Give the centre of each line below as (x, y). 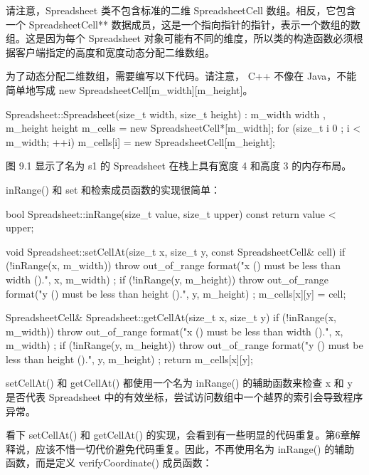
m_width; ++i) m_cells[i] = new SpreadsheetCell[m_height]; (140, 141)
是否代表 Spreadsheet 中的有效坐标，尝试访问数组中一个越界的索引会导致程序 (184, 397)
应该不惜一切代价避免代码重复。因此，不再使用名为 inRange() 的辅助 (195, 448)
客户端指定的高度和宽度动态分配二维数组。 (115, 52)
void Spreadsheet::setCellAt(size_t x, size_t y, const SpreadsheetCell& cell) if (176, 251)
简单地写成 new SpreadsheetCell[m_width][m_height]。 (129, 89)
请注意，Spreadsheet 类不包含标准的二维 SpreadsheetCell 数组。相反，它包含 (181, 10)
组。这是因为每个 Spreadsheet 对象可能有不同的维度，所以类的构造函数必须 (180, 38)
